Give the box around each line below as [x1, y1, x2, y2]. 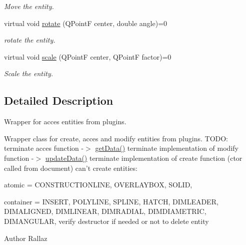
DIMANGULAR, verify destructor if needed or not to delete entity [4, 215, 209, 226]
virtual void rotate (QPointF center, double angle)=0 [4, 18, 167, 28]
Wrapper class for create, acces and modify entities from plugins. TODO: [4, 133, 228, 143]
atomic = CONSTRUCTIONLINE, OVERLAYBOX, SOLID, [4, 179, 192, 190]
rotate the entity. [4, 35, 55, 45]
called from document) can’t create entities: [4, 162, 137, 173]
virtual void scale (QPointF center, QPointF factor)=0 [4, 51, 171, 62]
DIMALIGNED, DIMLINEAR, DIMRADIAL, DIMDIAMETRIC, [4, 206, 206, 216]
